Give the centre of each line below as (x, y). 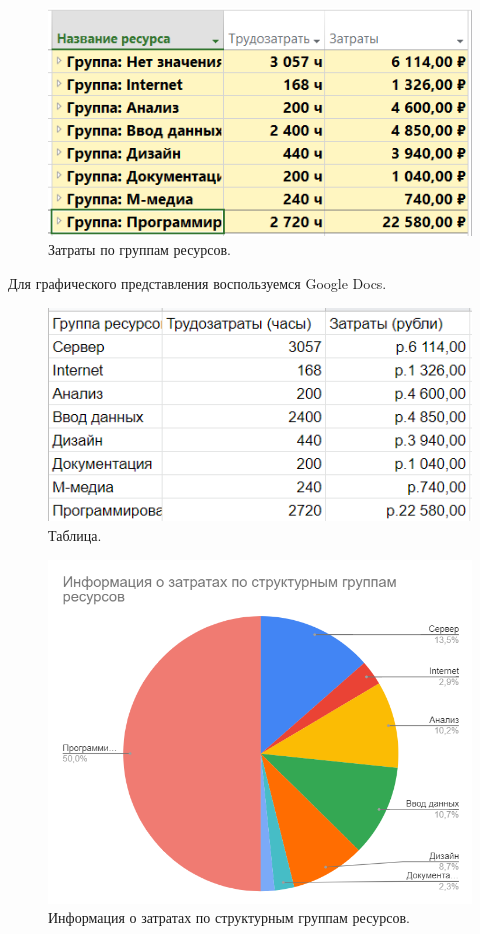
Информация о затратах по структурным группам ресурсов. (229, 917)
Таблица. (75, 535)
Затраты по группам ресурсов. (139, 249)
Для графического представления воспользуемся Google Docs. (197, 283)
